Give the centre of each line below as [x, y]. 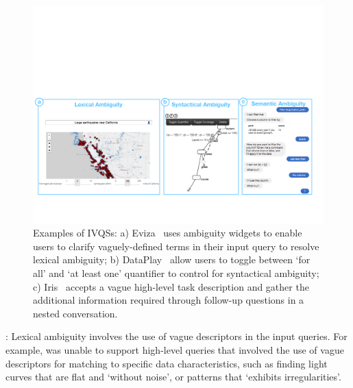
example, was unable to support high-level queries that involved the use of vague [175, 349]
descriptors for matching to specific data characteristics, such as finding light [167, 363]
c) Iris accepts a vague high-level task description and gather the [171, 286]
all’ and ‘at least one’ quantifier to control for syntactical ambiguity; [176, 272]
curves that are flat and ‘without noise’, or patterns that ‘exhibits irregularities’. [173, 377]
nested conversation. [75, 313]
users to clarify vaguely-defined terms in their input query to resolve [176, 246]
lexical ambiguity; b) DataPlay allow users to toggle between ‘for [172, 259]
